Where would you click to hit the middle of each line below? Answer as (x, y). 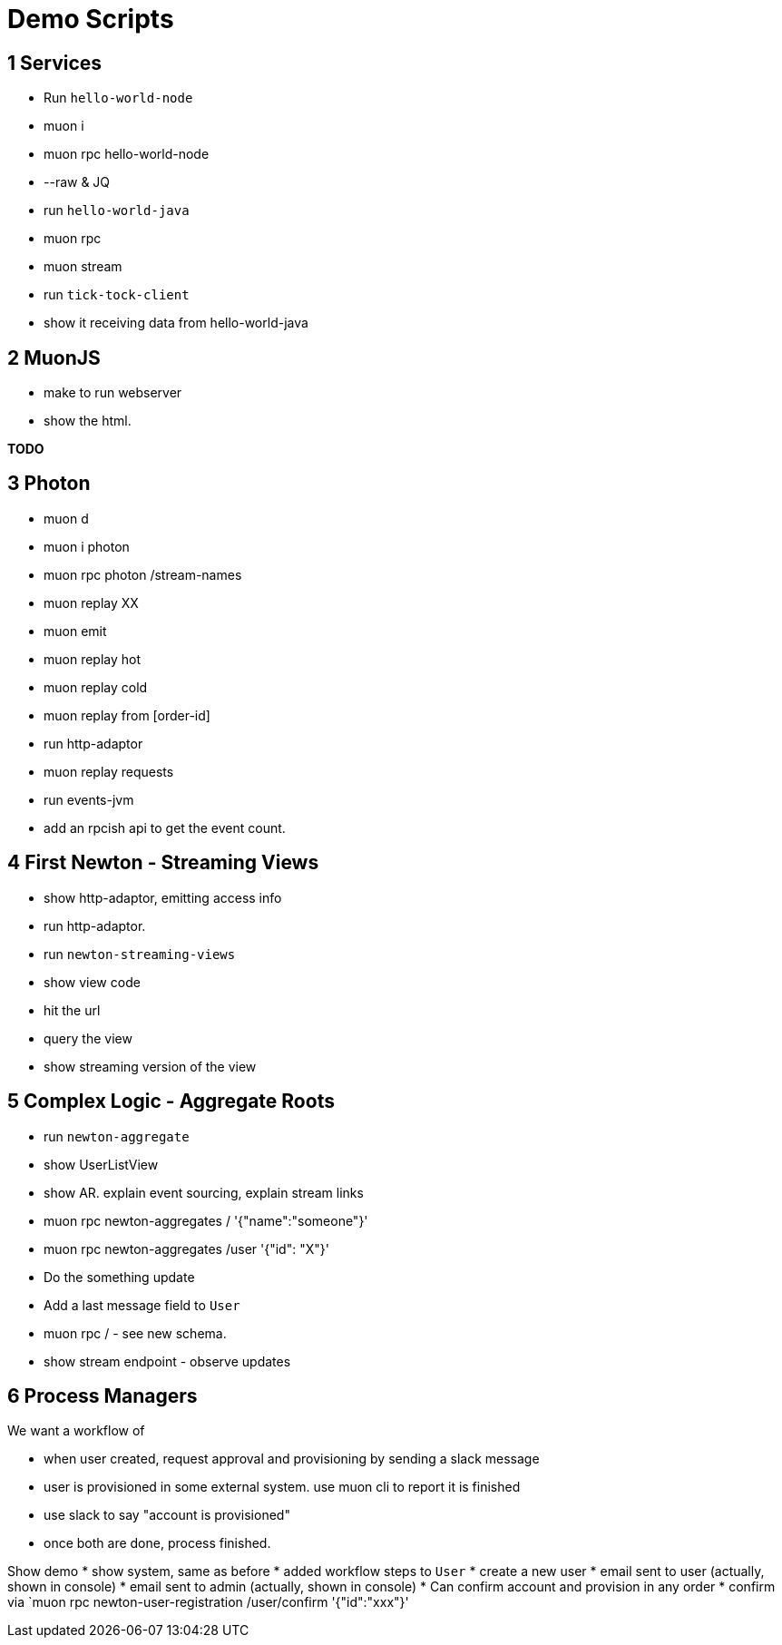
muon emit (75, 631)
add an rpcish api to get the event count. (165, 827)
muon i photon (87, 546)
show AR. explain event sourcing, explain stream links (204, 1192)
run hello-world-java (117, 211)
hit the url (72, 1010)
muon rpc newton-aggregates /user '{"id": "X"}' (186, 1248)
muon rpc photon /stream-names (143, 574)
